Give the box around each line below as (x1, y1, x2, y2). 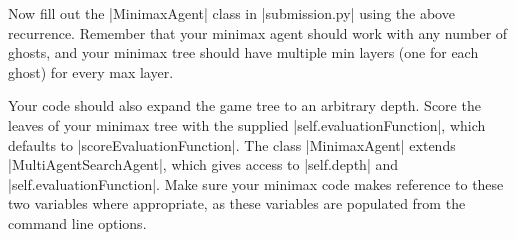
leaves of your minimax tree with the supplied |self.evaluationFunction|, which (8, 114, 486, 135)
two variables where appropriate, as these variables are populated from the (8, 193, 466, 214)
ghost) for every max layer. (8, 61, 174, 82)
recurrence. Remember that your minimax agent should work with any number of (8, 22, 508, 43)
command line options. (8, 212, 147, 233)
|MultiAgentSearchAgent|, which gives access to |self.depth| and (8, 154, 399, 175)
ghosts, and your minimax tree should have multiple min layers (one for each (8, 42, 479, 63)
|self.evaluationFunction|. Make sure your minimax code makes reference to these (8, 173, 504, 194)
